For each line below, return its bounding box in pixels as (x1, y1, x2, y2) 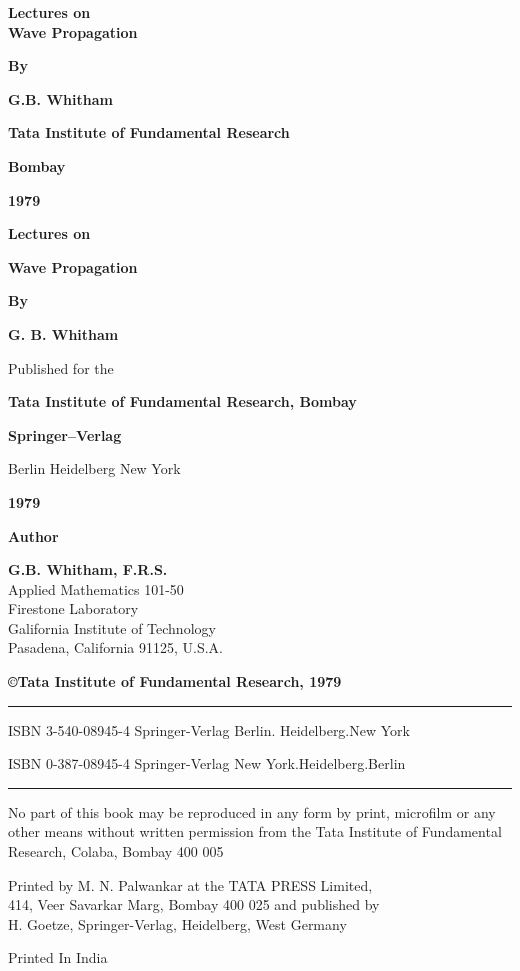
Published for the (8, 357, 114, 378)
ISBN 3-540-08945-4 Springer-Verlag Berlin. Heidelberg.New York (8, 719, 410, 740)
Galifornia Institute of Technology (8, 617, 216, 638)
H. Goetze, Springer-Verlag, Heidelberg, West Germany (8, 913, 347, 934)
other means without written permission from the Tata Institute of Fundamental (8, 821, 502, 842)
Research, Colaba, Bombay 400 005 (8, 841, 224, 862)
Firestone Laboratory (8, 598, 139, 619)
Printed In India (8, 947, 108, 968)
